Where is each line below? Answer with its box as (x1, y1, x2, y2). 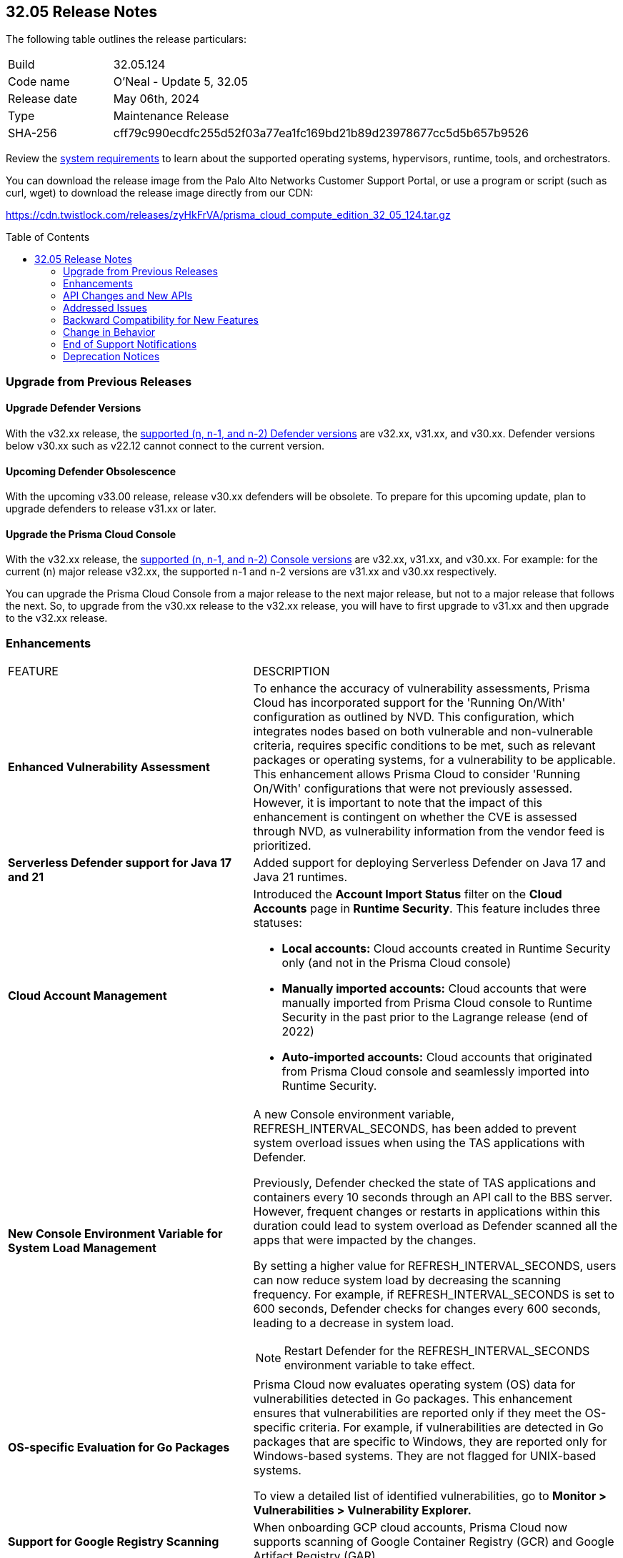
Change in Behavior (63, 326, 156, 339)
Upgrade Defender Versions (6, 402, 141, 415)
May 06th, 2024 (113, 91, 199, 106)
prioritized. (253, 838, 311, 853)
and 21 (8, 870, 44, 885)
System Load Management (8, 1241, 156, 1256)
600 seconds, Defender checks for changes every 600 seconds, (253, 1301, 601, 1316)
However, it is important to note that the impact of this (253, 795, 543, 810)
